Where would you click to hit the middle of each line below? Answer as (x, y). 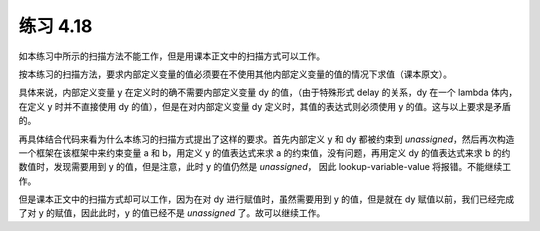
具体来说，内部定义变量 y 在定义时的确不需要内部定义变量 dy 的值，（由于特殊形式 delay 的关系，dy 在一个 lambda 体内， (268, 92)
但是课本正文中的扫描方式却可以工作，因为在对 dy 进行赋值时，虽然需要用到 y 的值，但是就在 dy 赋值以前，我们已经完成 (266, 199)
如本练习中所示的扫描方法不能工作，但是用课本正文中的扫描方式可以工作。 (171, 56)
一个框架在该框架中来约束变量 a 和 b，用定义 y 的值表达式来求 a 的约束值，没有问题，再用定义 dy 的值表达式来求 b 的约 (264, 152)
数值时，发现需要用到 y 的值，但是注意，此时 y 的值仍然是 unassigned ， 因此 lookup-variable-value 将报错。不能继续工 (265, 167)
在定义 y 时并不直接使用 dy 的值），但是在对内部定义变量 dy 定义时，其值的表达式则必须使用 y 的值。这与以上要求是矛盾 (265, 106)
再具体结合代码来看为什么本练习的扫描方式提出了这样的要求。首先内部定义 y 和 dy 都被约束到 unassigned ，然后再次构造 (266, 139)
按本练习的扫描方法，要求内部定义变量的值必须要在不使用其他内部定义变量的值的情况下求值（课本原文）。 (235, 74)
